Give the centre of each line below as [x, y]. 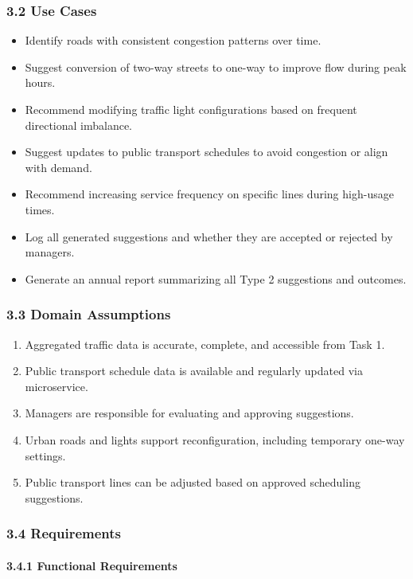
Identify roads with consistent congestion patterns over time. [173, 40]
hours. [40, 82]
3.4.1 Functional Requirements [92, 565]
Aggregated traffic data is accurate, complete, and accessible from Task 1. [205, 344]
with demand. [58, 167]
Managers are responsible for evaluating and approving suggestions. [189, 413]
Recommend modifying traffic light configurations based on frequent [191, 109]
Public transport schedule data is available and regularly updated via [194, 371]
